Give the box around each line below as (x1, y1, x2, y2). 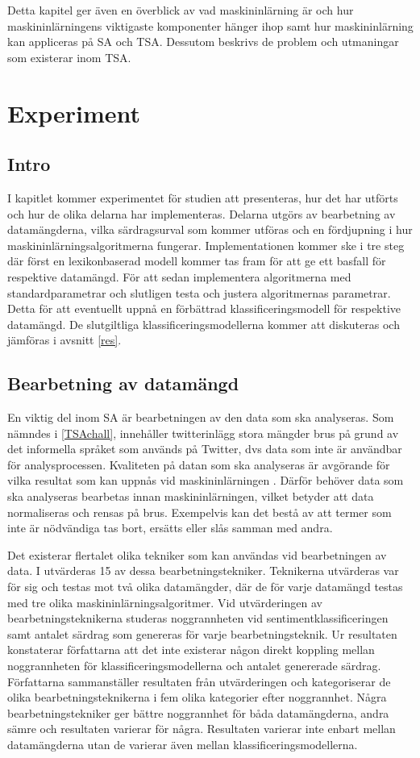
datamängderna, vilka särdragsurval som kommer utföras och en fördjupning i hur (7, 221, 413, 238)
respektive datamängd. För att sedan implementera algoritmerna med (7, 268, 351, 285)
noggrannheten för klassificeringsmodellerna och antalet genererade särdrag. (7, 657, 381, 673)
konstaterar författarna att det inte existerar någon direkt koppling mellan (7, 641, 375, 658)
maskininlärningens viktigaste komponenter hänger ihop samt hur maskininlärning (7, 17, 414, 34)
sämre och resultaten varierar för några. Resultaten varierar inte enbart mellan (7, 720, 396, 737)
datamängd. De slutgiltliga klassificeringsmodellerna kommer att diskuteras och (7, 315, 400, 332)
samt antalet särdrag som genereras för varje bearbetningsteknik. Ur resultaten (7, 625, 397, 642)
